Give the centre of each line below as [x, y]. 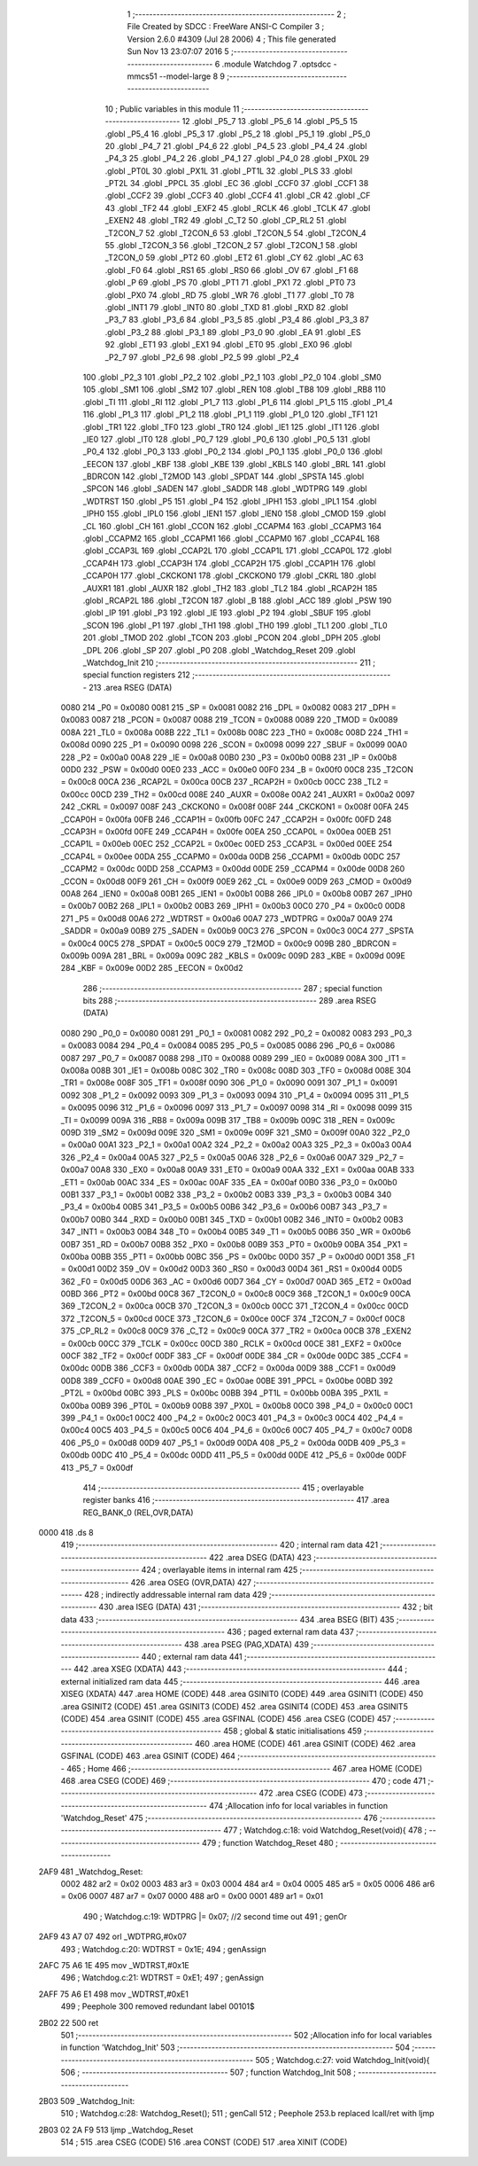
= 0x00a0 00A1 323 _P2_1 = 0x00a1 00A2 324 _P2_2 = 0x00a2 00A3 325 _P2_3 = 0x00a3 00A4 [236, 1145]
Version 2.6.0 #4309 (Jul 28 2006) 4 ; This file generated [231, 39]
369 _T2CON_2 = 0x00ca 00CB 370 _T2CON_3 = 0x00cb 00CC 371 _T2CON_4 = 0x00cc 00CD [235, 1306]
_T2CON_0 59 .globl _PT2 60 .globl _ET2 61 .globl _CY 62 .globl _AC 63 [234, 258]
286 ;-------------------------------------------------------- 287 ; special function [232, 988]
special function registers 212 [136, 675]
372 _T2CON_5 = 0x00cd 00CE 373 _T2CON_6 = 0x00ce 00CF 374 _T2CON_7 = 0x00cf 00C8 [233, 1318]
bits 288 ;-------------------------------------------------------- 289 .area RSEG [230, 1001]
